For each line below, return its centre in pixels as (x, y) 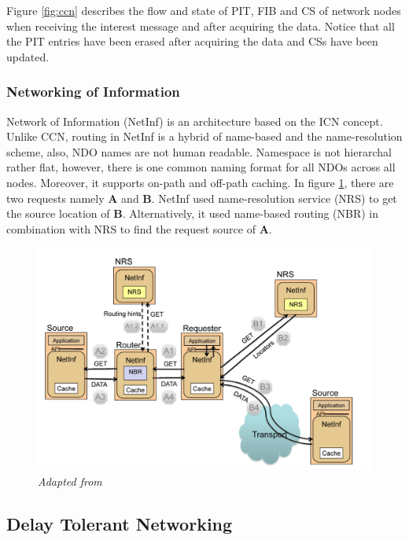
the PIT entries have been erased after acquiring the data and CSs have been (192, 41)
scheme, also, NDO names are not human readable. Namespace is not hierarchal (199, 151)
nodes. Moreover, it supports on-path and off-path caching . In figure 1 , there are (200, 182)
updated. (28, 56)
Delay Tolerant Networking (120, 523)
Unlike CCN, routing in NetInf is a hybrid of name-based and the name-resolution (204, 136)
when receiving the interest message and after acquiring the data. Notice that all (201, 26)
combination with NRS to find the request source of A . (139, 228)
